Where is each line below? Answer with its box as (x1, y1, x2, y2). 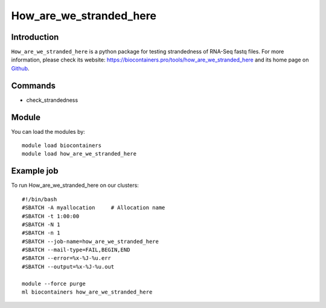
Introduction (11, 32, 59, 42)
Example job (11, 166, 59, 176)
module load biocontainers (22, 142, 102, 149)
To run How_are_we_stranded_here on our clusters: (11, 181, 139, 189)
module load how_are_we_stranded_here (22, 151, 137, 157)
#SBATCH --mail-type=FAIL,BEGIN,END (22, 247, 130, 253)
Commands (11, 80, 56, 90)
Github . (11, 64, 30, 72)
